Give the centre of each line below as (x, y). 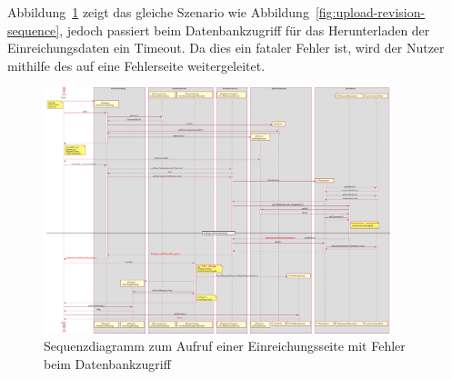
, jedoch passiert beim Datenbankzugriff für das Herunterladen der (245, 30)
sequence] (34, 30)
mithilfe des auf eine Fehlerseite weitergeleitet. (136, 65)
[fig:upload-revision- (370, 12)
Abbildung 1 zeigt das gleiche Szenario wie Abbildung (158, 12)
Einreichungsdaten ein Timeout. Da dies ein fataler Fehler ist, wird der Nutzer (226, 48)
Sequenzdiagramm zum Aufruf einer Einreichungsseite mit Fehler (225, 346)
